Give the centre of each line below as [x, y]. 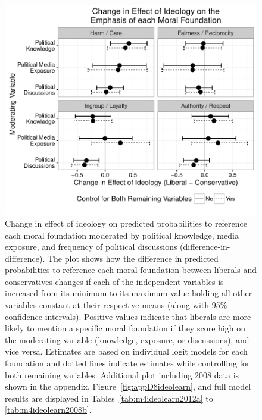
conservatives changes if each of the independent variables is [114, 281]
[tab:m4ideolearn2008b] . [48, 410]
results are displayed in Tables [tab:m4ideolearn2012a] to [109, 398]
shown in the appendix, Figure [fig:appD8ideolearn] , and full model [128, 386]
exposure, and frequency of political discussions [91, 247]
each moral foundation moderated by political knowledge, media [122, 235]
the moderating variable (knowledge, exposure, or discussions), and [127, 339]
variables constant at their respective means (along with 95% [116, 305]
